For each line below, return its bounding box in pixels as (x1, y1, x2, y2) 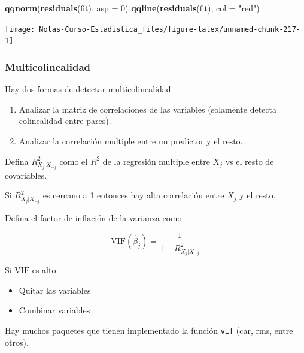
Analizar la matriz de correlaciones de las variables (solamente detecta (19, 102, 276, 115)
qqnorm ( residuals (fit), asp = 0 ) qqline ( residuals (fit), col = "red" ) (5, 2, 260, 14)
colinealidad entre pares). (19, 114, 111, 127)
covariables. (5, 168, 47, 181)
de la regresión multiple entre (102, 155, 210, 167)
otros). (5, 336, 29, 348)
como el (59, 155, 88, 167)
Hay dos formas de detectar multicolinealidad (5, 83, 171, 95)
